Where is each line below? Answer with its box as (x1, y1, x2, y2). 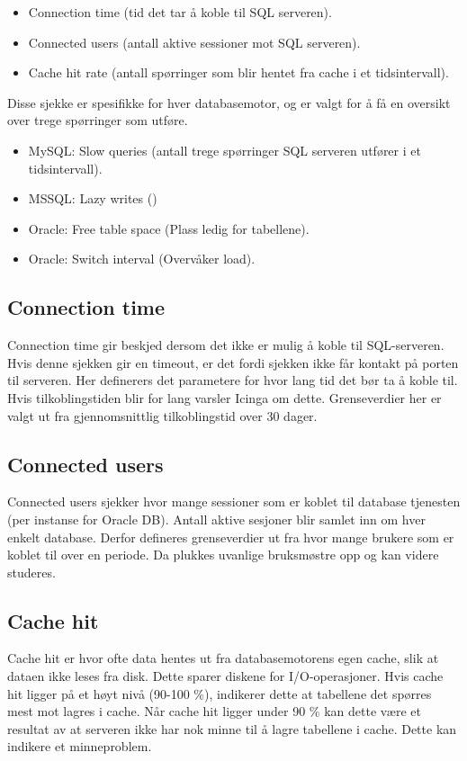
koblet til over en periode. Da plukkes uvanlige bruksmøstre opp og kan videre (7, 545, 439, 564)
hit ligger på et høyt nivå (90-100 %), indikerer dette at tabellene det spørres (7, 684, 432, 703)
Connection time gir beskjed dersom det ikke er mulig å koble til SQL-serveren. (7, 336, 445, 354)
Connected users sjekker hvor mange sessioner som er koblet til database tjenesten (7, 492, 461, 511)
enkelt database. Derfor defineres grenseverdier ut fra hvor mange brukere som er (7, 527, 454, 546)
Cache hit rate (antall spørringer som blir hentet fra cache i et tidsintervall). (28, 63, 449, 82)
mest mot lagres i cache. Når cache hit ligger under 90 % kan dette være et (7, 702, 421, 721)
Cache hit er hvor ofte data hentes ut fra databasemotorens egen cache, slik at (7, 649, 439, 667)
